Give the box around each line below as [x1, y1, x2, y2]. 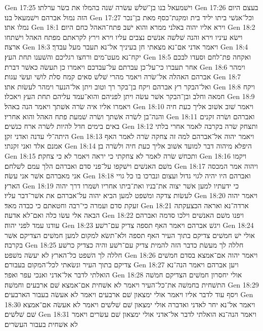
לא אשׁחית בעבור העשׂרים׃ [5, 319, 78, 329]
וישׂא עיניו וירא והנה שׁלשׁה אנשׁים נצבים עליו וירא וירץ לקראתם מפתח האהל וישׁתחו [5, 31, 243, 42]
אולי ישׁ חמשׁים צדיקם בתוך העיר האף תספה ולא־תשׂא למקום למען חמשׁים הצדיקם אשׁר [5, 229, 255, 240]
